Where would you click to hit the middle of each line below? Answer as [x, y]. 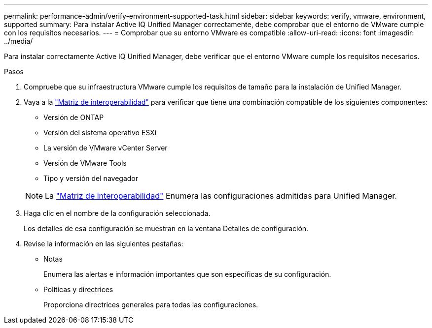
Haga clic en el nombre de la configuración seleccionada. [117, 213]
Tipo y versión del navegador [91, 178]
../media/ [18, 41]
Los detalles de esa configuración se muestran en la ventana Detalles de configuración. [166, 228]
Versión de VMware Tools [85, 163]
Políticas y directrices [78, 289]
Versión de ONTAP [74, 117]
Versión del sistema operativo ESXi [100, 133]
